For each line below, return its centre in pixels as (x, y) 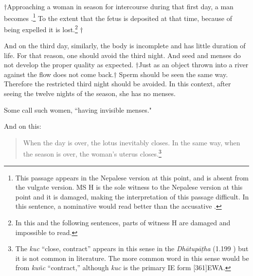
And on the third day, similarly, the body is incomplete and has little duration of (125, 46)
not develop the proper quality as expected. (69, 65)
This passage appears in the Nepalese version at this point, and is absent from (132, 177)
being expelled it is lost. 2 (41, 28)
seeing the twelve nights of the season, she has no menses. (90, 93)
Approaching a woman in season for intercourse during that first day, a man (120, 6)
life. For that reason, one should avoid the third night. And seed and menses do (122, 55)
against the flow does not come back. (59, 74)
